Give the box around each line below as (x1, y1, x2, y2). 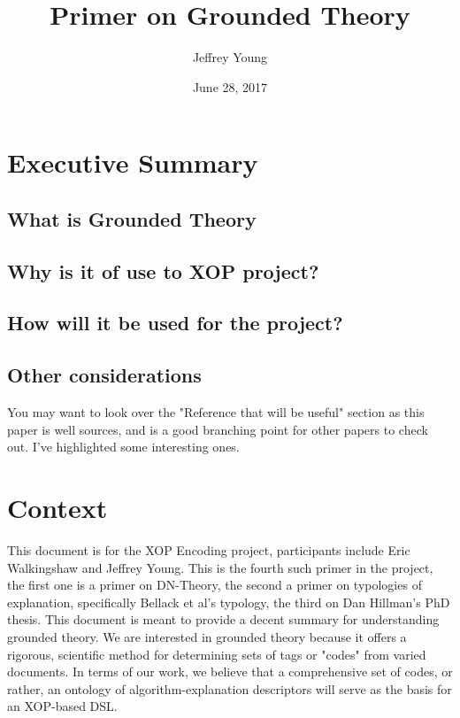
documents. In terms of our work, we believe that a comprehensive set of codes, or (7, 662, 453, 681)
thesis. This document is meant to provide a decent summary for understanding (7, 610, 440, 629)
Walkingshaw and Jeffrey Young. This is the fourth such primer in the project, (7, 558, 433, 576)
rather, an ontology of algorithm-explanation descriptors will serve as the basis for (7, 679, 452, 698)
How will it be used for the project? (7, 309, 343, 336)
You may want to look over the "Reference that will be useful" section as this (7, 403, 425, 421)
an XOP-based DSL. (7, 697, 118, 715)
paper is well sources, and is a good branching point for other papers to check (7, 420, 428, 438)
